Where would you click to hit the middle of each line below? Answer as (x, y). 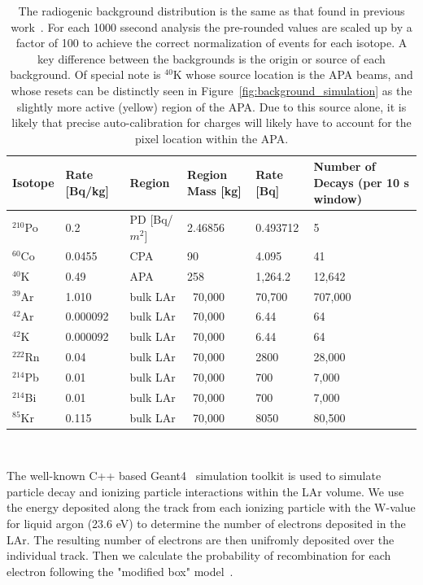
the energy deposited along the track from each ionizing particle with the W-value (211, 507)
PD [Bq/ (151, 219)
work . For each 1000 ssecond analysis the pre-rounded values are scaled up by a (211, 26)
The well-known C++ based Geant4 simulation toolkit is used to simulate (194, 476)
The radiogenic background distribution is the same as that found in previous (211, 11)
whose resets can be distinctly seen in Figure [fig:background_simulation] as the (211, 90)
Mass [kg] (214, 190)
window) (338, 198)
